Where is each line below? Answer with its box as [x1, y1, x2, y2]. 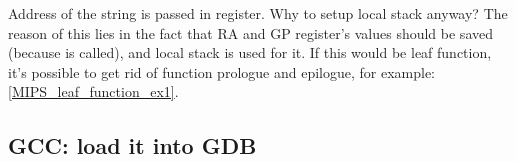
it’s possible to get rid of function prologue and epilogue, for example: [8, 61, 435, 82]
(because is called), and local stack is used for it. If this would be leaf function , [8, 42, 492, 63]
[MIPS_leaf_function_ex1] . [8, 81, 179, 102]
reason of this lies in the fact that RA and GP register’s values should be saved [8, 22, 493, 43]
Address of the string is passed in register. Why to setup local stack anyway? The [8, 3, 508, 23]
